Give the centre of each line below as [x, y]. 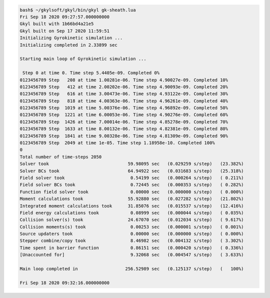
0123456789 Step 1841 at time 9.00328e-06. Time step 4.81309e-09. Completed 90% [124, 136]
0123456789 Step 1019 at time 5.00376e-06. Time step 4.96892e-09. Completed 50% [124, 108]
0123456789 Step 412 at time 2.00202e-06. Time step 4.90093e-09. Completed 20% [124, 87]
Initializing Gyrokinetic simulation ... [71, 38]
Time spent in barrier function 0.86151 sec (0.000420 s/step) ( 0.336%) [132, 248]
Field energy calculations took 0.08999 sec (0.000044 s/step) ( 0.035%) [132, 213]
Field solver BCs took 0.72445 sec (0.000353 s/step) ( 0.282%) [132, 185]
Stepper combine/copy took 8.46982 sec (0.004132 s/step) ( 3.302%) [132, 241]
